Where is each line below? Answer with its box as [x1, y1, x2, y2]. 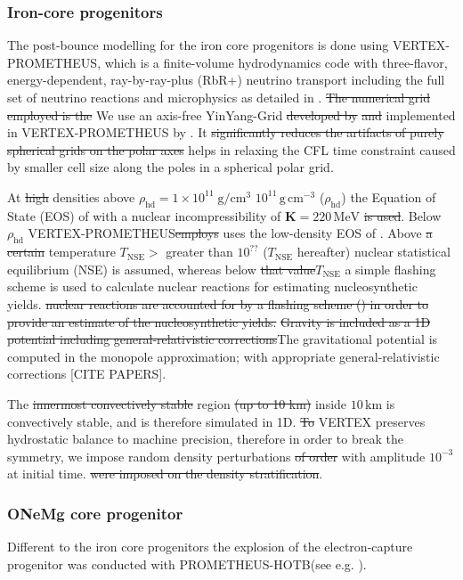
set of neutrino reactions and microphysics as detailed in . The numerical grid [7, 88, 431, 106]
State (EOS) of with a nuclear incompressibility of [7, 206, 281, 225]
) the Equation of [341, 187, 436, 206]
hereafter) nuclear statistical [296, 242, 451, 261]
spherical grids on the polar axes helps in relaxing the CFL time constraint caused [7, 140, 456, 159]
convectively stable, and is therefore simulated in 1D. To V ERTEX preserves [7, 412, 426, 430]
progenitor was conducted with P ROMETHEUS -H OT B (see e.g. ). [7, 554, 367, 573]
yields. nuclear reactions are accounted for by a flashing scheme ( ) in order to [7, 294, 429, 313]
